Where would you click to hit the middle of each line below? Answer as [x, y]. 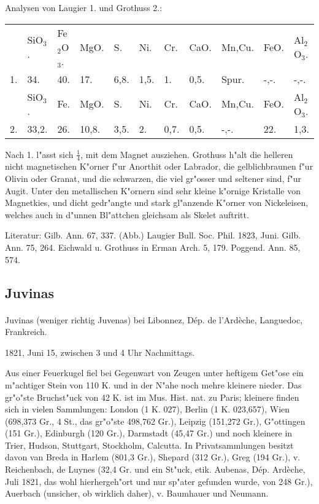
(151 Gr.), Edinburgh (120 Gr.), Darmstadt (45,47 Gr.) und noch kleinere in [149, 433]
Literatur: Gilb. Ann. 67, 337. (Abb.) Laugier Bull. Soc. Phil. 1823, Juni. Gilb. [153, 235]
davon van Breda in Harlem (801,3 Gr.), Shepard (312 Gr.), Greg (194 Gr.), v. [153, 457]
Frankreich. [26, 332]
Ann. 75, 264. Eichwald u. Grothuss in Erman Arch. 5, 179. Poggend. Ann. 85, [153, 247]
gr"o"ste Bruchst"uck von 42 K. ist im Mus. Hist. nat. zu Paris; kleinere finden [152, 397]
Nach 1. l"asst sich [39, 154]
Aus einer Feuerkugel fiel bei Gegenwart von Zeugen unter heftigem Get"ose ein [154, 373]
